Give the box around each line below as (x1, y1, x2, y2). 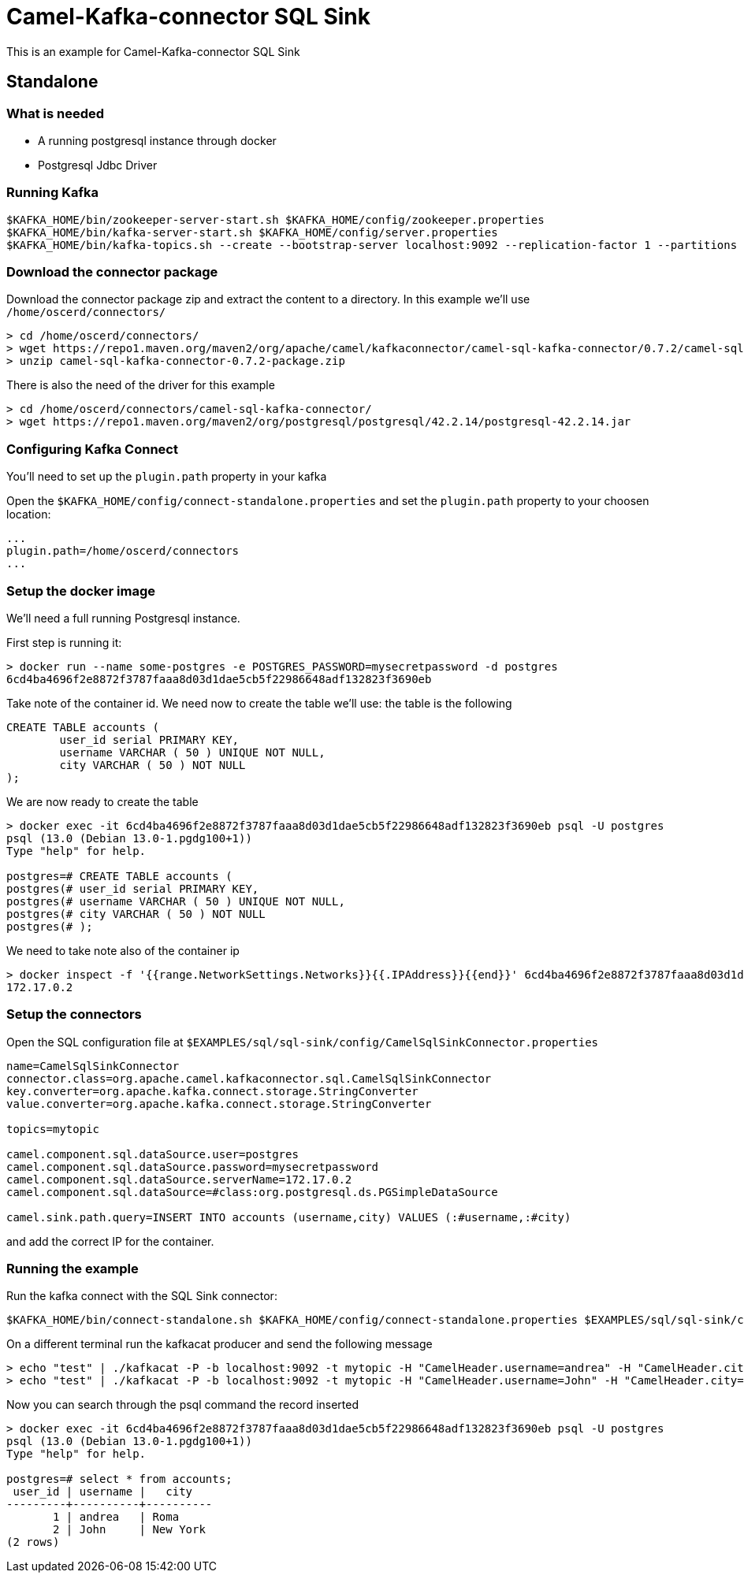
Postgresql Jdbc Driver (38, 158, 158, 172)
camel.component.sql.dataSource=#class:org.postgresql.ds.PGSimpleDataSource (6, 1185, 498, 1198)
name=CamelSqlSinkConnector (6, 1059, 180, 1072)
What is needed (6, 105, 105, 121)
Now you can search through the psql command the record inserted (6, 1398, 359, 1412)
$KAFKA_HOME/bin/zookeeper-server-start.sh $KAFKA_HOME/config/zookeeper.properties (6, 213, 545, 226)
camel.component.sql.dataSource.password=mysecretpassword (6, 1160, 379, 1173)
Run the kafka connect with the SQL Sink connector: (6, 1289, 277, 1303)
